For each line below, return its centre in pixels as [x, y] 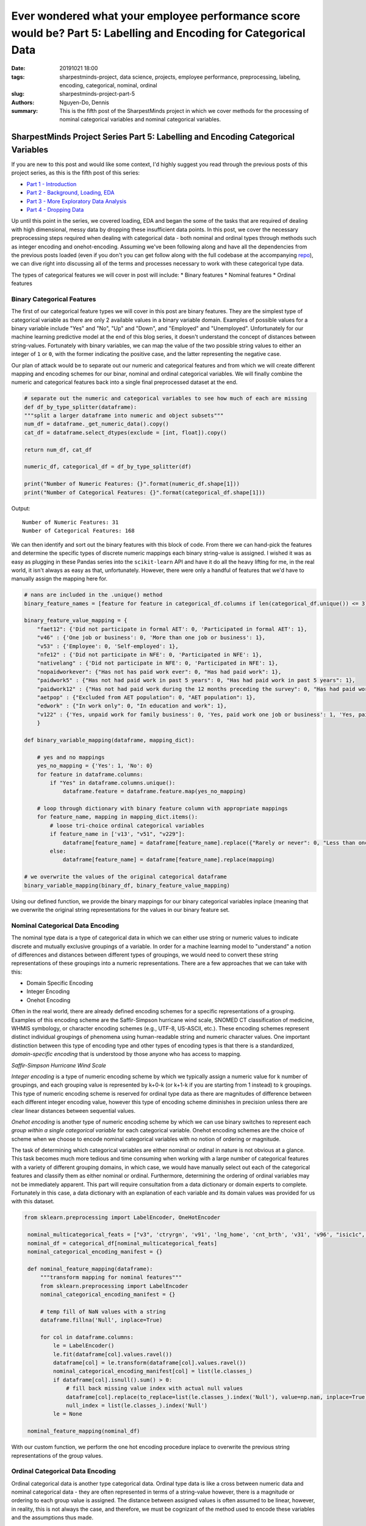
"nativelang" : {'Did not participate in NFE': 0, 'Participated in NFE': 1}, [158, 663]
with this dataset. [33, 1201]
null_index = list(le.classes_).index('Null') [137, 1406]
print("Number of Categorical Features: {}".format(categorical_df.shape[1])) [145, 492]
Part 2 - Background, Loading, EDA [70, 193]
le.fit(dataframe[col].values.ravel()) [113, 1354]
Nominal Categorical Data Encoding [65, 925]
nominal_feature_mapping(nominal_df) [84, 1431]
